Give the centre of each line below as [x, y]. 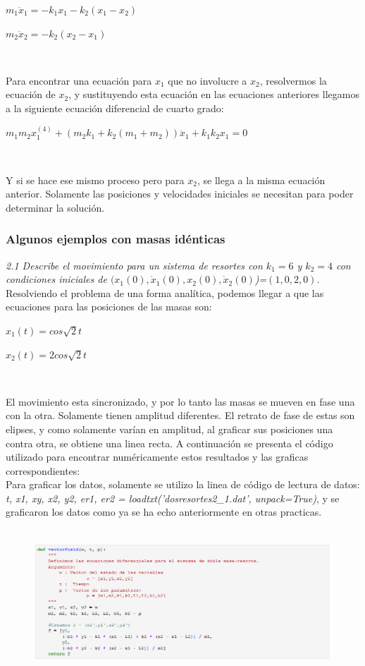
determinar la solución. [55, 207]
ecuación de [31, 94]
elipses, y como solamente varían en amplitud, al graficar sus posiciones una [169, 429]
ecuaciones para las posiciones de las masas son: [109, 307]
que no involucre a [208, 80]
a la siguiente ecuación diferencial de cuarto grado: [115, 108]
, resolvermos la [293, 80]
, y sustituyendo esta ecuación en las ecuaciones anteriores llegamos [214, 94]
